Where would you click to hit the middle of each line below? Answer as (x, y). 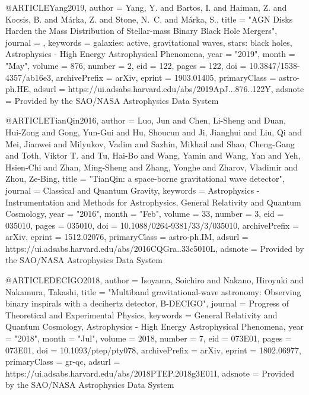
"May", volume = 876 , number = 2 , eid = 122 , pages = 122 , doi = (126, 65)
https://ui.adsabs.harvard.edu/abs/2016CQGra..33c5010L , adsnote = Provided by (155, 248)
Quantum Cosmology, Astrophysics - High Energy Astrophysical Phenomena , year (155, 326)
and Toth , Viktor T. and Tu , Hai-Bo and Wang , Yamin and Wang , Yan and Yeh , (153, 155)
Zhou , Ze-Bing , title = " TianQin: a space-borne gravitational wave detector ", (145, 178)
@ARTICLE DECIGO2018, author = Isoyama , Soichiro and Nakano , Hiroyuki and (155, 280)
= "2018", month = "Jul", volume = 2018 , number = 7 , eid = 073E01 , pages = (149, 338)
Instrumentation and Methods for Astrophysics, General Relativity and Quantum (153, 202)
